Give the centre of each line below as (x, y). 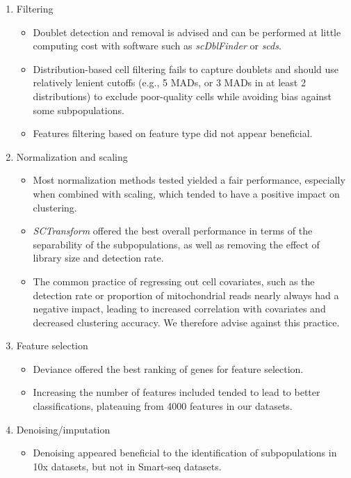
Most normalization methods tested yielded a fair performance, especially (189, 180)
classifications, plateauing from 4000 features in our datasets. (163, 406)
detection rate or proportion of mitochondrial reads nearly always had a (186, 295)
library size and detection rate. (98, 258)
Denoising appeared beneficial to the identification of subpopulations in (185, 453)
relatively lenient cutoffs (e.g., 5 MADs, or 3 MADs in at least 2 (169, 82)
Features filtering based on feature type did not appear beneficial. (173, 133)
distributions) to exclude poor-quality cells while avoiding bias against (182, 96)
